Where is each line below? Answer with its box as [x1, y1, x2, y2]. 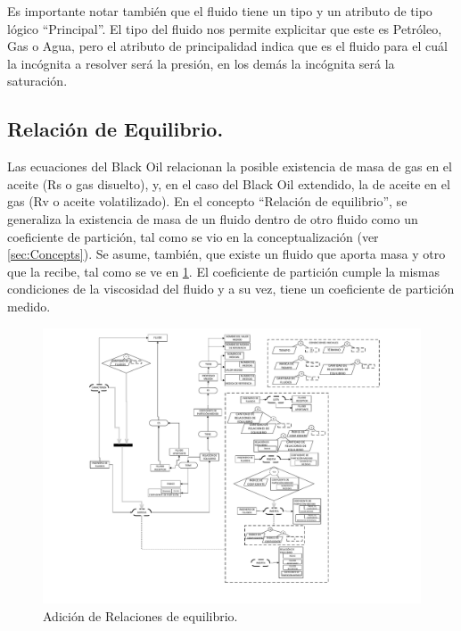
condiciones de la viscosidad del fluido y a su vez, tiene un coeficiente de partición [7, 279, 455, 298]
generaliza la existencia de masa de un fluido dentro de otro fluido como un [7, 209, 418, 228]
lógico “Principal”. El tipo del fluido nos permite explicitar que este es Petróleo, [7, 19, 442, 37]
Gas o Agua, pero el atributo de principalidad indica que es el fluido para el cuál [7, 37, 448, 55]
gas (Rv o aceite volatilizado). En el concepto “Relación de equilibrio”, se [7, 192, 407, 211]
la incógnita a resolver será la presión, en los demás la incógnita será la [7, 54, 395, 72]
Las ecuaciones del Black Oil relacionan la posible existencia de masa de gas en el [7, 157, 452, 176]
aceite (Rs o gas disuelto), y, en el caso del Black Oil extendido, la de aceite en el [7, 174, 450, 193]
